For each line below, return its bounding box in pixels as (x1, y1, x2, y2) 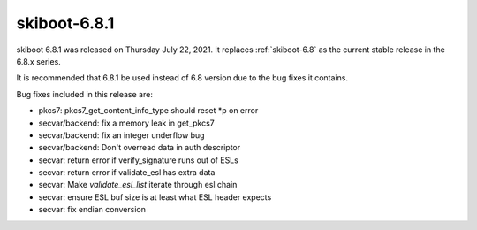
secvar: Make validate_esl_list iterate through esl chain (38, 180, 238, 190)
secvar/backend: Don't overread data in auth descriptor (38, 142, 241, 153)
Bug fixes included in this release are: (16, 88, 154, 99)
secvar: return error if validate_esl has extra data (38, 167, 216, 178)
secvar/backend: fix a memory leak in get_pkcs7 (38, 118, 216, 128)
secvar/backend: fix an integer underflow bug (38, 129, 205, 141)
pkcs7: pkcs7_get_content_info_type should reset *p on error (38, 105, 259, 116)
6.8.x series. (16, 56, 61, 66)
